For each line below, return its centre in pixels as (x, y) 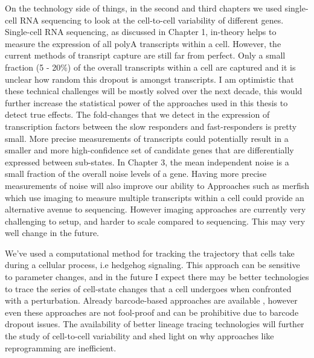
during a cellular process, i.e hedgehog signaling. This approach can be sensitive (152, 265)
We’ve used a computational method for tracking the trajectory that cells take (150, 253)
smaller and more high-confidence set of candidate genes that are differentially (149, 150)
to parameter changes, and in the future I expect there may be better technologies (157, 277)
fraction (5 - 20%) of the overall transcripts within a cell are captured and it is (150, 67)
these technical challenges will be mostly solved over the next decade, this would (154, 91)
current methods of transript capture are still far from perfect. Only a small (145, 55)
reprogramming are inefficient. (61, 347)
